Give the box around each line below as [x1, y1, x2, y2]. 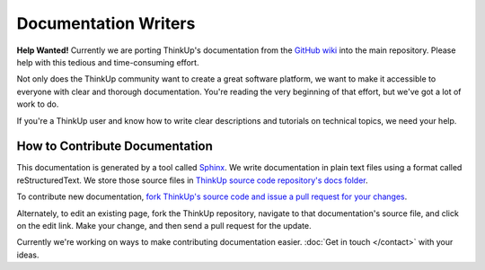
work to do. [16, 99, 59, 109]
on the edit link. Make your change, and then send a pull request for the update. [16, 220, 312, 231]
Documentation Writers [16, 13, 196, 33]
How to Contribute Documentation [16, 139, 213, 154]
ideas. [16, 249, 40, 260]
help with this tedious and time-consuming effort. [16, 57, 199, 67]
